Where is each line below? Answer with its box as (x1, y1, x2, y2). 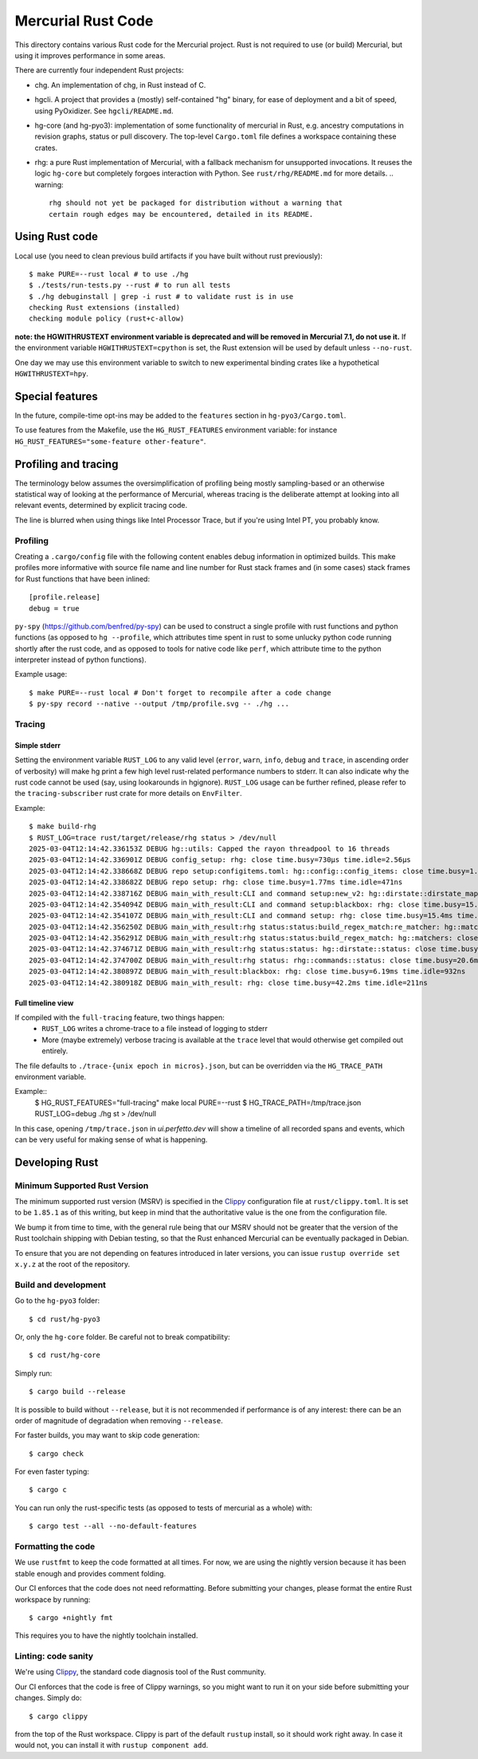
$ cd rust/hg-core (29, 1351, 101, 1360)
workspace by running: (14, 1595, 91, 1604)
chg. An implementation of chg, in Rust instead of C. (34, 80, 206, 89)
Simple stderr (14, 740, 61, 750)
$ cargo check (29, 1449, 84, 1458)
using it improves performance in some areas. (14, 50, 166, 60)
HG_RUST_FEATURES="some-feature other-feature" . (14, 436, 206, 446)
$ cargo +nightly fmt (29, 1613, 113, 1622)
